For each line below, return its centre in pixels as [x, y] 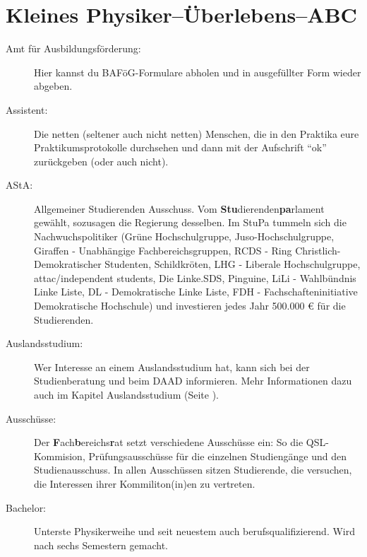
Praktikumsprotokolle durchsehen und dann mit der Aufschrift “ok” [180, 147]
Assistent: [27, 109]
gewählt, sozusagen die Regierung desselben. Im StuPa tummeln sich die [190, 222]
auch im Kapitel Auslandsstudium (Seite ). [126, 394]
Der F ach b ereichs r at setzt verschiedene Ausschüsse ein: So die [169, 442]
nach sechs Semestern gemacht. [101, 545]
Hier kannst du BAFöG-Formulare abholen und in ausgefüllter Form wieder [198, 72]
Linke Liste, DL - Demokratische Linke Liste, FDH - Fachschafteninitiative [196, 292]
